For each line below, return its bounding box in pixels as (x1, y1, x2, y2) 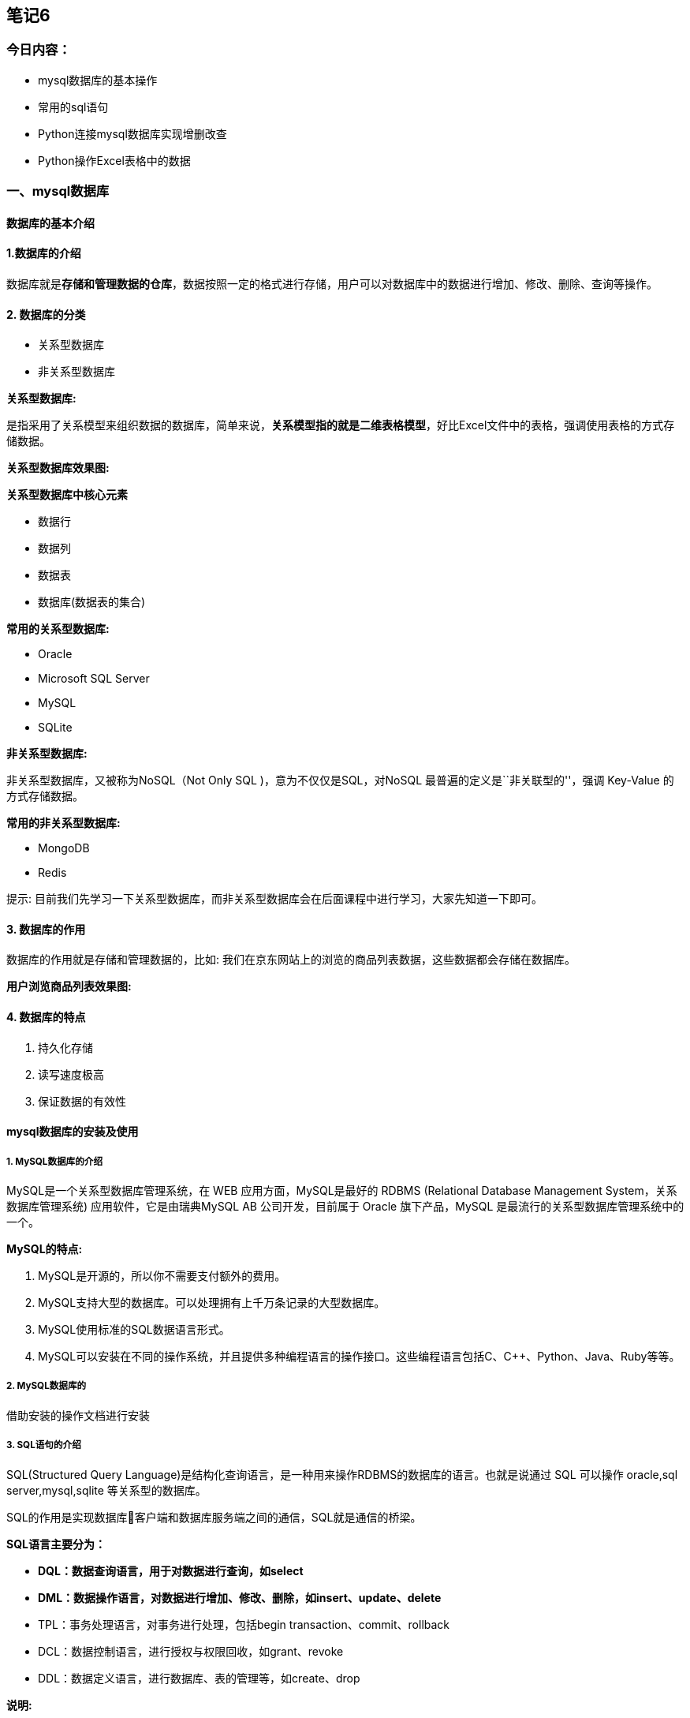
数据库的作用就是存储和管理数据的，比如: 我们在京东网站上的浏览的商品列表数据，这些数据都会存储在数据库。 (6, 953, 576, 967)
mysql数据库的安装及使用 (6, 1125, 139, 1139)
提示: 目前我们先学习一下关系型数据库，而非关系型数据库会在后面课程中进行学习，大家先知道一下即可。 (6, 892, 543, 906)
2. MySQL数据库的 (6, 1380, 87, 1392)
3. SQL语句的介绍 (6, 1439, 81, 1451)
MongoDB (38, 841, 90, 855)
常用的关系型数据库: (6, 622, 110, 636)
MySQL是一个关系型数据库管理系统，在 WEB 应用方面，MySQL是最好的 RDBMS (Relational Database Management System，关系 (6, 1184, 677, 1198)
